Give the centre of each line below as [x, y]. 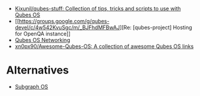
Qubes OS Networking [42, 40]
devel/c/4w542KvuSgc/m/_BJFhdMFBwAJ [67, 27]
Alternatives [38, 70]
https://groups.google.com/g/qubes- [64, 21]
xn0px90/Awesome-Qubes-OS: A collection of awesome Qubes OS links [104, 46]
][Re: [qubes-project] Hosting [156, 27]
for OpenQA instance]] [42, 34]
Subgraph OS [31, 87]
